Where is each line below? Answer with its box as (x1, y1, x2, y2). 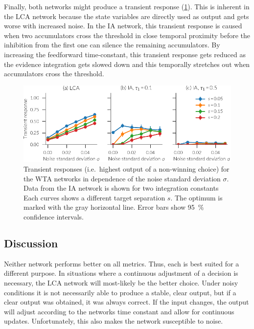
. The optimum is (170, 192, 223, 202)
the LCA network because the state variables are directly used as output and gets (4, 11, 249, 21)
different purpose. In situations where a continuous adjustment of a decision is (4, 268, 238, 278)
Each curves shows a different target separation (23, 192, 165, 202)
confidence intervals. (23, 211, 84, 221)
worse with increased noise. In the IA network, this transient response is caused (4, 21, 242, 31)
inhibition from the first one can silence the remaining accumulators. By (4, 40, 220, 50)
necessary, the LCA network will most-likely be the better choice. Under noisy (4, 277, 238, 287)
